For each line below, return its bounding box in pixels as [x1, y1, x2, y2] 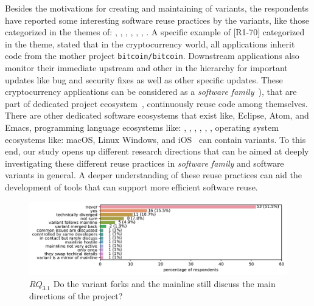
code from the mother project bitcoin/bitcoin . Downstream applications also [5, 49, 299, 62]
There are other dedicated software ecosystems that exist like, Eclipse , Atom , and [5, 109, 309, 122]
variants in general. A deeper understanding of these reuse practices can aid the [5, 169, 302, 181]
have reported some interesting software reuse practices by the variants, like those [5, 13, 310, 26]
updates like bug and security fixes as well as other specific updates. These [5, 73, 283, 86]
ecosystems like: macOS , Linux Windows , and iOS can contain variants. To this [5, 133, 306, 145]
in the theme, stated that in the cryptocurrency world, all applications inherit [5, 37, 295, 50]
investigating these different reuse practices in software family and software [5, 156, 284, 169]
